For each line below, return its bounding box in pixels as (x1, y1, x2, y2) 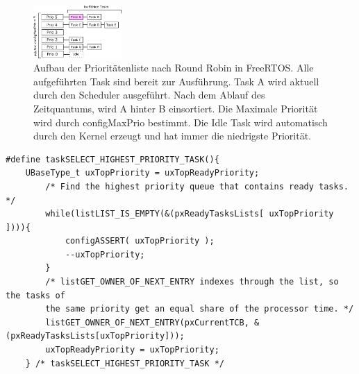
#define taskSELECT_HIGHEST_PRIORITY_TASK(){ (6, 154, 219, 164)
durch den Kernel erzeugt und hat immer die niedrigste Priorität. (33, 128, 311, 143)
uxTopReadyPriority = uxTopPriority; (45, 345, 219, 355)
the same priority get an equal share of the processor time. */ (45, 304, 354, 314)
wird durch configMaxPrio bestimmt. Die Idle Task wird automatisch (33, 114, 328, 129)
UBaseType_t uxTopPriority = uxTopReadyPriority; (25, 168, 260, 178)
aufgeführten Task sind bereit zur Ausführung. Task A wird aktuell (33, 74, 319, 88)
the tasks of (6, 290, 65, 300)
